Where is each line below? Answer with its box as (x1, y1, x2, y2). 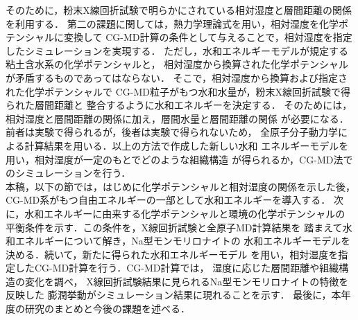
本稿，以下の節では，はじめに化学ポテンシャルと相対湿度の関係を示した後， (6, 179, 355, 193)
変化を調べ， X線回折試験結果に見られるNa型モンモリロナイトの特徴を (24, 274, 349, 288)
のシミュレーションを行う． (6, 166, 131, 180)
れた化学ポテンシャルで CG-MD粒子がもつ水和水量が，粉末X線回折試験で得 (6, 84, 351, 98)
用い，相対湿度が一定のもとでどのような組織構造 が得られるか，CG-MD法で (6, 152, 353, 166)
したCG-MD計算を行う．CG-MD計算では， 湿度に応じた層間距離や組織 (15, 260, 339, 275)
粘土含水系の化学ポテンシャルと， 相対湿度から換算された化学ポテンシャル (6, 57, 349, 71)
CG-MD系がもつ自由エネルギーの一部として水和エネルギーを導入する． (6, 193, 331, 207)
